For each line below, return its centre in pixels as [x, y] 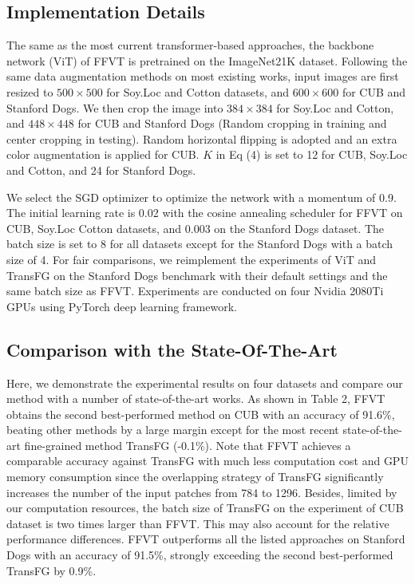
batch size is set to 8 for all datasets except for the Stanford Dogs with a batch [200, 244]
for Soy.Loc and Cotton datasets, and [198, 91]
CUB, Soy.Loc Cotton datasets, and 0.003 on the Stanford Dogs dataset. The [196, 228]
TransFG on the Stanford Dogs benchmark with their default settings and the [197, 275]
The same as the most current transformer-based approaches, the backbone [190, 45]
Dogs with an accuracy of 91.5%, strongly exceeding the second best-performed [200, 555]
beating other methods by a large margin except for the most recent [173, 430]
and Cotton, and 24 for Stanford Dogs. [101, 170]
